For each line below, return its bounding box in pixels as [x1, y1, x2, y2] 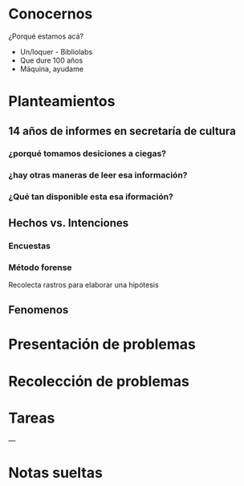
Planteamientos [8, 92, 116, 111]
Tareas [8, 409, 55, 427]
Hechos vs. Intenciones [8, 216, 129, 230]
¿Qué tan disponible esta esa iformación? [8, 191, 174, 202]
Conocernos [8, 5, 93, 23]
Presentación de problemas [8, 335, 197, 353]
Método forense [8, 262, 72, 273]
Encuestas [8, 240, 51, 251]
